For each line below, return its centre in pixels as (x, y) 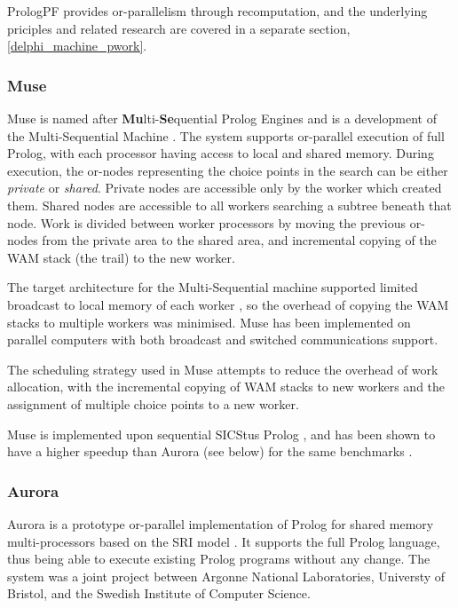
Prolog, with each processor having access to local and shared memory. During (221, 153)
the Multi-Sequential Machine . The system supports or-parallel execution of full (226, 135)
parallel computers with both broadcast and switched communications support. (223, 340)
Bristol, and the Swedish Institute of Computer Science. (159, 593)
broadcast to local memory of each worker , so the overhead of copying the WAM (228, 304)
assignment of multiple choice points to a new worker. (153, 403)
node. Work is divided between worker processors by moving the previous (207, 222)
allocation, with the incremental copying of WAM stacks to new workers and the (226, 387)
